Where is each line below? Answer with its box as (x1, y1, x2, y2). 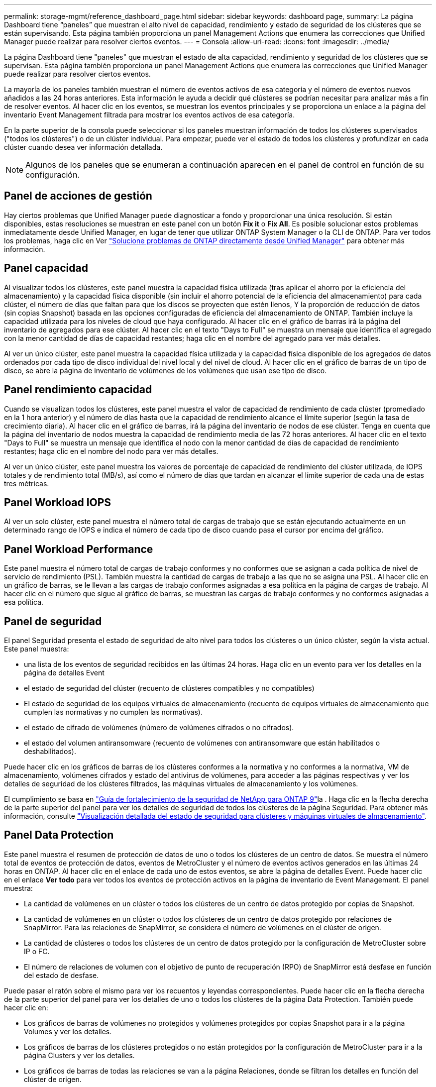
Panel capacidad (4, 262, 88, 275)
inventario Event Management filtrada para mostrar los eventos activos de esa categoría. (4, 110, 295, 119)
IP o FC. (24, 947, 50, 956)
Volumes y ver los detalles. (24, 1027, 112, 1036)
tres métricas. (4, 479, 49, 488)
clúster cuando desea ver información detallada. (4, 143, 163, 151)
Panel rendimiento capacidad (4, 383, 152, 396)
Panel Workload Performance (4, 543, 153, 555)
